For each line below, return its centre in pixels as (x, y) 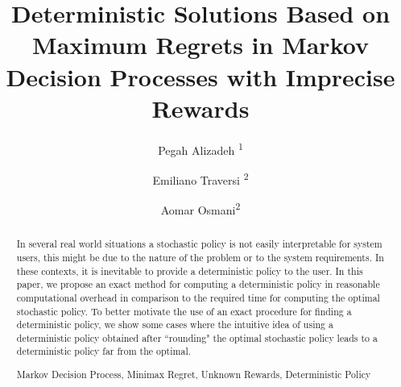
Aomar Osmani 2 (200, 208)
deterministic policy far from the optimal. (103, 351)
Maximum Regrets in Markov (200, 45)
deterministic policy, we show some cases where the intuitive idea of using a (175, 325)
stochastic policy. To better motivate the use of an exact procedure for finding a (184, 311)
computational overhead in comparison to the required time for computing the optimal (198, 297)
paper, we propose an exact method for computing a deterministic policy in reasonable (198, 284)
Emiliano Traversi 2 (200, 178)
